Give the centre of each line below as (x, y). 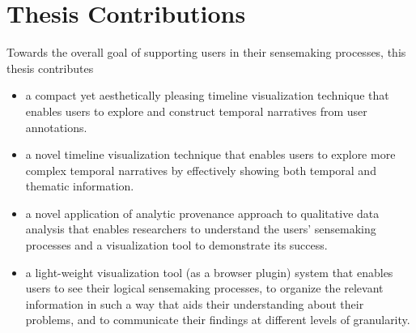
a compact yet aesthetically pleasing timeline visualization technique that (207, 95)
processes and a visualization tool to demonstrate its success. (176, 245)
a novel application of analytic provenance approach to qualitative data (202, 213)
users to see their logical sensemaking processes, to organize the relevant (204, 288)
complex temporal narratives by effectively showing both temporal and (201, 170)
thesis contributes (50, 68)
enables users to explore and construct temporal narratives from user (196, 111)
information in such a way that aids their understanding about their (195, 303)
